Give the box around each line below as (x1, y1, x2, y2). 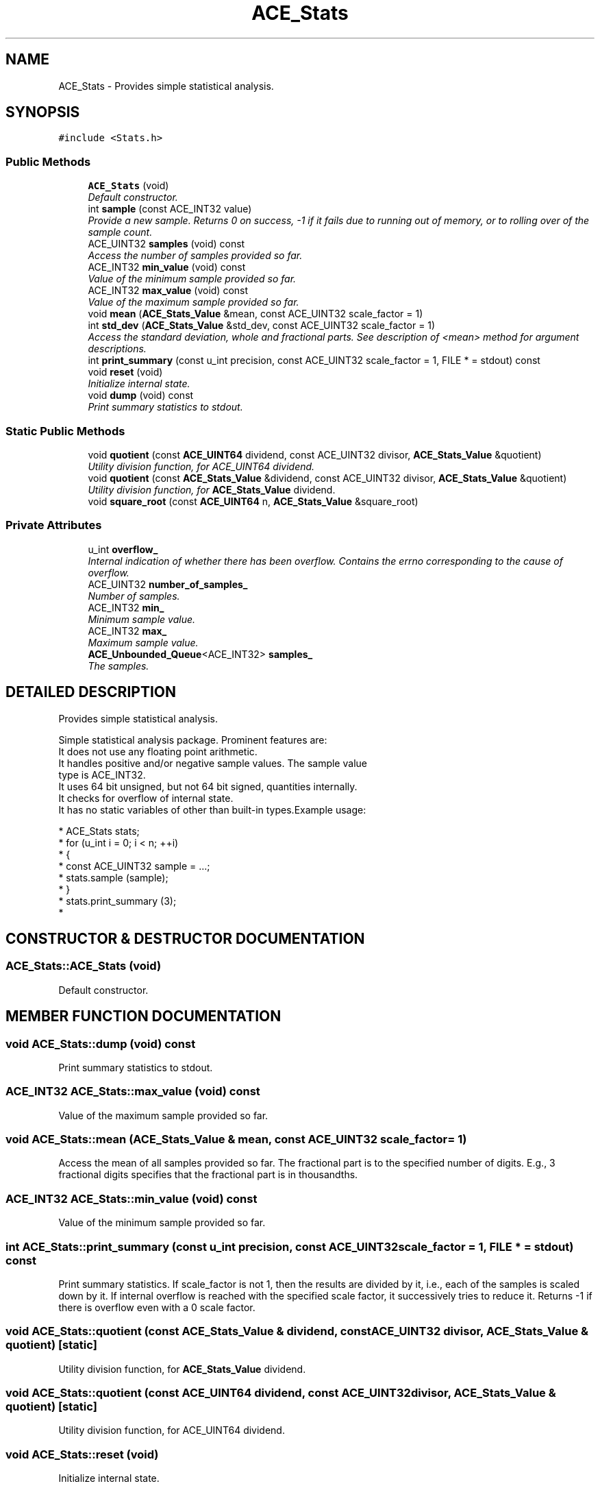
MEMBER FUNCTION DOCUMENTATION (5, 1008, 282, 1025)
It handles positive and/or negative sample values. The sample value (58, 757, 367, 769)
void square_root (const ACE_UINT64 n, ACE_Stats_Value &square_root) (88, 495, 418, 507)
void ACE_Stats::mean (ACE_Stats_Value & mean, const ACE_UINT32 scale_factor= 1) (5, 1132, 467, 1147)
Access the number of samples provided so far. (88, 249, 303, 262)
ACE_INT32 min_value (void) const (88, 261, 246, 273)
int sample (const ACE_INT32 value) (88, 203, 252, 215)
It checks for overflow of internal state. (58, 792, 234, 804)
